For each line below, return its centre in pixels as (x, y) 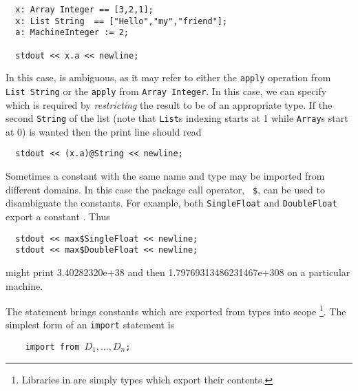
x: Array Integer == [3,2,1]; (84, 10)
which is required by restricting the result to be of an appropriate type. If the (169, 104)
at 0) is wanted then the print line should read (104, 131)
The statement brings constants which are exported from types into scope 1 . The (176, 310)
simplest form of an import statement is (90, 325)
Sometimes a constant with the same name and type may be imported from (165, 176)
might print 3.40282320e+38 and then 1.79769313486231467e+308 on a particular (178, 272)
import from (52, 347)
